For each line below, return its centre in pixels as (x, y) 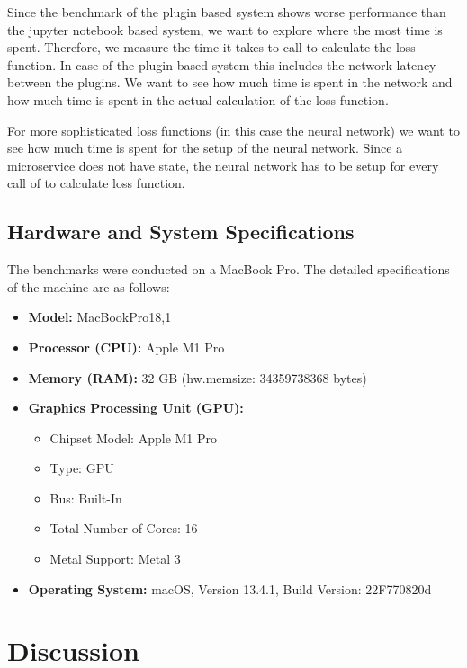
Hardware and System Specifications (181, 232)
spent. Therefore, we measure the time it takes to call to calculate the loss (211, 47)
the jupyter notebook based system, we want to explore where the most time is (225, 29)
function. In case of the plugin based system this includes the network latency (222, 64)
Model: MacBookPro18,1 (100, 317)
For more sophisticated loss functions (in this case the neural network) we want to (233, 130)
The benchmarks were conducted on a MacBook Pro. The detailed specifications (229, 269)
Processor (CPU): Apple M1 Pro (126, 347)
